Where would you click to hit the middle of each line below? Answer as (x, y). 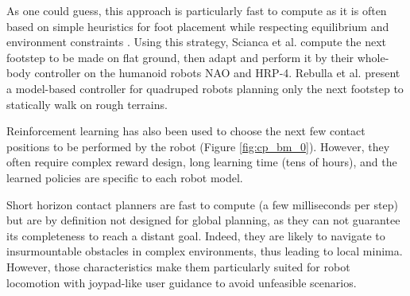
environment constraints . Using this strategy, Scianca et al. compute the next (197, 42)
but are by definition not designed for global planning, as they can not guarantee (203, 220)
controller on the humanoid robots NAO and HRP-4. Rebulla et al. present (217, 73)
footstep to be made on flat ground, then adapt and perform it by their (180, 57)
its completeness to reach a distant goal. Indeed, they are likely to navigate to (196, 235)
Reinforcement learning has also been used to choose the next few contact (186, 131)
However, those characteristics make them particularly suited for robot (178, 266)
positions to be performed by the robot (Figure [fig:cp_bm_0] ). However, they (198, 146)
